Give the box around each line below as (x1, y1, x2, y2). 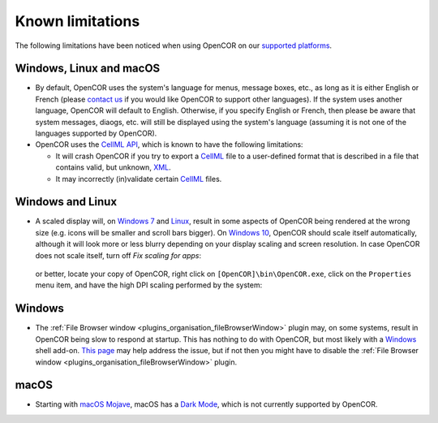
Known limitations (15, 12, 140, 30)
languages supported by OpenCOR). (35, 128, 157, 138)
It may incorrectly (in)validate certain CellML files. (55, 174, 222, 183)
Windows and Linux (15, 195, 118, 209)
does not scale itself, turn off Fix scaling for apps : (35, 250, 202, 260)
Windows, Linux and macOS (15, 62, 161, 76)
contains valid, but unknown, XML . (55, 162, 172, 172)
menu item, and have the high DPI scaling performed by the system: (35, 280, 263, 290)
